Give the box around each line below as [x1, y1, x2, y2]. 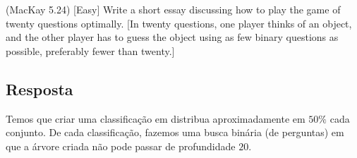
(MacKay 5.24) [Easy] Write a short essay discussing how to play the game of [6, 2, 341, 16]
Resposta [6, 78, 73, 99]
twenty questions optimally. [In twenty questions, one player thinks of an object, [6, 16, 352, 30]
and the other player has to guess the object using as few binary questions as [6, 30, 339, 44]
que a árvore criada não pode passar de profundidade [6, 138, 236, 153]
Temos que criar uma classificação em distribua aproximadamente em [6, 111, 305, 126]
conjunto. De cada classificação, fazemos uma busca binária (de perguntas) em [6, 125, 344, 140]
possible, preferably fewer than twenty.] [6, 43, 175, 58]
